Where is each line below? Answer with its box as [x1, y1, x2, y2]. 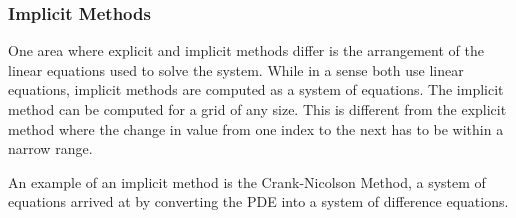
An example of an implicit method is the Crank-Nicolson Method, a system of [8, 171, 486, 192]
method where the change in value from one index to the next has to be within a [8, 118, 504, 139]
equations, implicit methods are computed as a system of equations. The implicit [8, 79, 504, 100]
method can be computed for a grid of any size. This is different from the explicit [8, 99, 507, 119]
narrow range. [8, 138, 93, 159]
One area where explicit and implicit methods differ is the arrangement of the [8, 40, 484, 61]
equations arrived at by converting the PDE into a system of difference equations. [8, 191, 509, 212]
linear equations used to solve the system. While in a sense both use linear [8, 59, 464, 80]
